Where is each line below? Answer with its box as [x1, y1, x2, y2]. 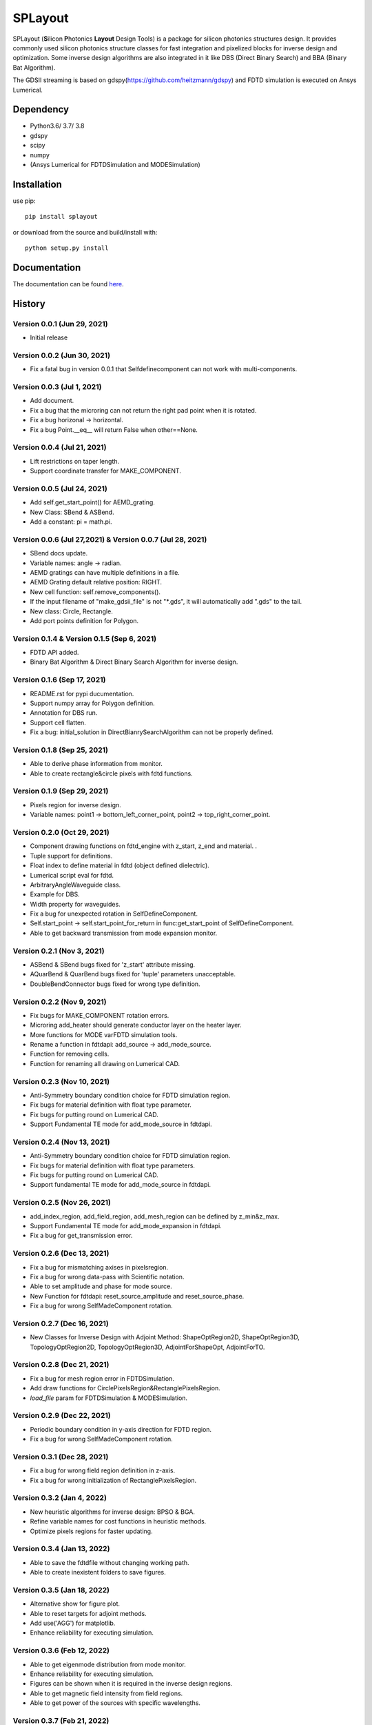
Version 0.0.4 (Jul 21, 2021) [12, 442, 107, 452]
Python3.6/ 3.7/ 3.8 [30, 121, 85, 130]
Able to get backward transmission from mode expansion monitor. [30, 929, 218, 937]
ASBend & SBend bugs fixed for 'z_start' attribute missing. [30, 960, 196, 969]
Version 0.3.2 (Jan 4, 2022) [12, 1493, 107, 1503]
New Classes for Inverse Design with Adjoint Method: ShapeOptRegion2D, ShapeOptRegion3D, [30, 1333, 300, 1341]
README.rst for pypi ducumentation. [30, 689, 134, 698]
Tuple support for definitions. [30, 851, 113, 860]
